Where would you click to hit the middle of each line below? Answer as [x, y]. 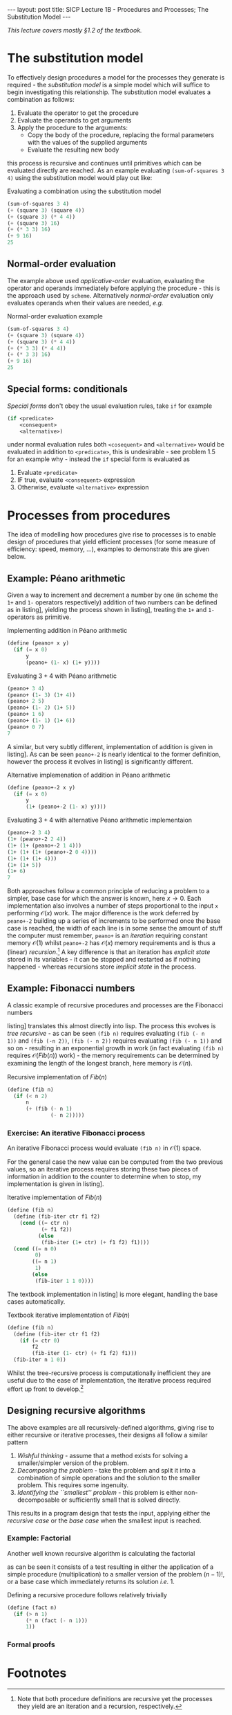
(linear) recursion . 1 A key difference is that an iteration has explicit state [109, 951]
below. [17, 557]
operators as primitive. [39, 617]
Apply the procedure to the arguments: [72, 127]
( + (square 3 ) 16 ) [33, 223]
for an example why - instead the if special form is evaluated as [98, 459]
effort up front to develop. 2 [46, 1388]
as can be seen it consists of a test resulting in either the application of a [110, 1567]
